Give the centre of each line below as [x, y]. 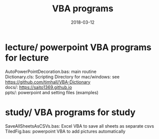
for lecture [27, 58]
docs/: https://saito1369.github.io [39, 87]
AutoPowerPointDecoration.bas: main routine [51, 71]
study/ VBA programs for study [70, 112]
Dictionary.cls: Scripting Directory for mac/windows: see [62, 76]
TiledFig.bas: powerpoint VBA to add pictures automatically [65, 131]
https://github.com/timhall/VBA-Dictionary [48, 82]
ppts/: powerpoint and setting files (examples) [52, 92]
